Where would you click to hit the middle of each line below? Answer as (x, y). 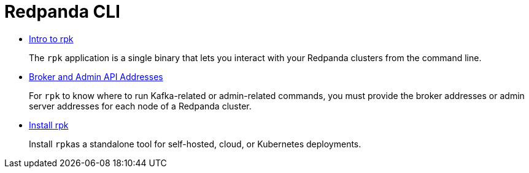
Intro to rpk (51, 39)
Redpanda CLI (62, 12)
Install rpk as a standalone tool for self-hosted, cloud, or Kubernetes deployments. (195, 144)
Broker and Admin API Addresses (96, 76)
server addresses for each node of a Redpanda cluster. (140, 106)
